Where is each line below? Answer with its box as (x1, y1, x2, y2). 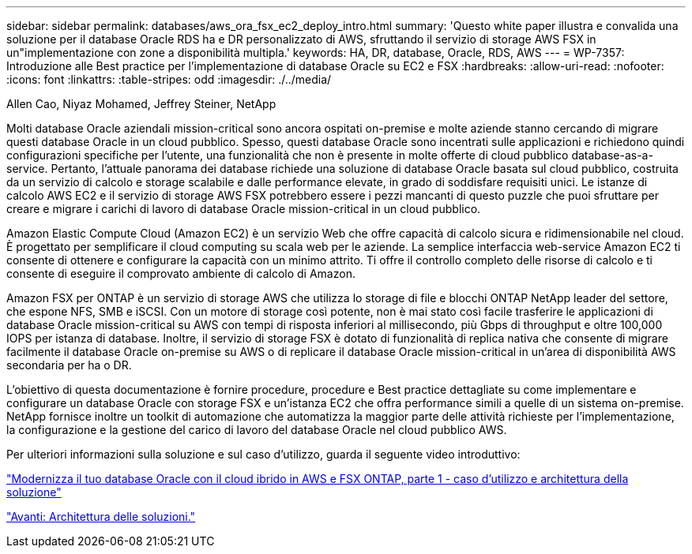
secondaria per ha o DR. (6, 358, 132, 372)
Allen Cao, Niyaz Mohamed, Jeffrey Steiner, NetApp (6, 97, 276, 110)
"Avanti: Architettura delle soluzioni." (6, 510, 196, 523)
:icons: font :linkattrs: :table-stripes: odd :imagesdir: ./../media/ (6, 73, 332, 86)
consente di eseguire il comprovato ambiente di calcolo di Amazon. (6, 267, 355, 280)
